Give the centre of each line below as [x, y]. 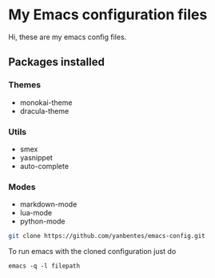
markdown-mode [48, 204]
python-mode [42, 221]
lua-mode [36, 213]
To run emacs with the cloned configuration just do [92, 252]
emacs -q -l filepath [44, 266]
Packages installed [57, 62]
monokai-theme [46, 103]
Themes [25, 85]
